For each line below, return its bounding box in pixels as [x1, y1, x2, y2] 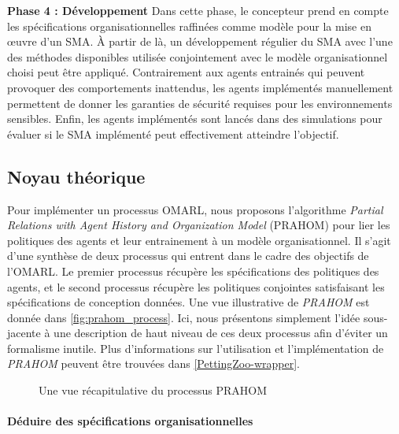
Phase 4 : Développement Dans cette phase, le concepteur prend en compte [7, 2, 389, 18]
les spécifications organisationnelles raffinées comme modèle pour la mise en [7, 17, 371, 34]
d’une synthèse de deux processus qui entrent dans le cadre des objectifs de [7, 247, 369, 264]
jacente [7, 325, 41, 341]
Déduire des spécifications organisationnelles [7, 413, 253, 429]
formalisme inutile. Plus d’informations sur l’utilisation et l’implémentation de [7, 339, 384, 356]
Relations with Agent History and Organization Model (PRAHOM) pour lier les [7, 217, 390, 233]
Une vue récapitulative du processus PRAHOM [39, 382, 268, 399]
